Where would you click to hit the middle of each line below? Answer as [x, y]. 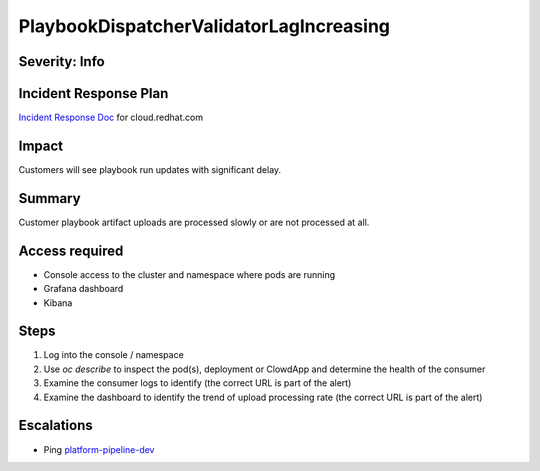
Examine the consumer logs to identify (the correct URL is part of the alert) [197, 383]
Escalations [56, 425]
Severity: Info [61, 61]
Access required [71, 250]
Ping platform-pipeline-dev [99, 449]
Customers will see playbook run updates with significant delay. [150, 169]
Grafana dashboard [83, 289]
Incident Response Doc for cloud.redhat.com [111, 117]
